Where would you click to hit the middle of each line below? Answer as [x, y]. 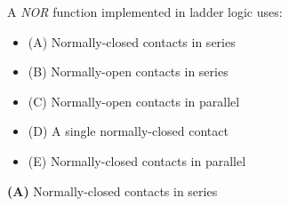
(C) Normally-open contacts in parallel [134, 101]
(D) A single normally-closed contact [128, 131]
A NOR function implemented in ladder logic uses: [145, 12]
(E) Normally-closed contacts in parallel [137, 160]
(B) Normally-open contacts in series [128, 71]
